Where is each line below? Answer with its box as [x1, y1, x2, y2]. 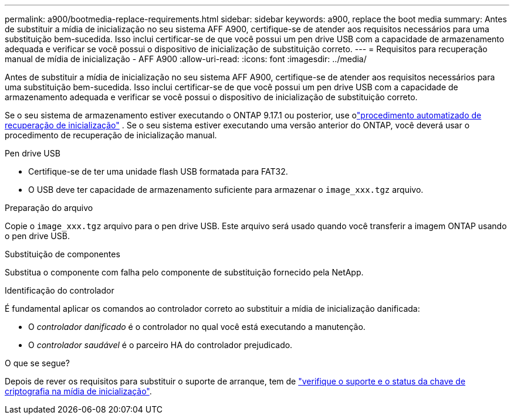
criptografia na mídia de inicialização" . [5, 386, 152, 396]
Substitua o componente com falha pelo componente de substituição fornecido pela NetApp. [5, 267, 364, 277]
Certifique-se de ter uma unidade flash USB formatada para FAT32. [28, 166, 288, 176]
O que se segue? [5, 358, 70, 368]
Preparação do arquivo [5, 203, 93, 213]
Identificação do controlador [5, 285, 114, 295]
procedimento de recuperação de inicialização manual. [5, 130, 217, 140]
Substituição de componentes [5, 249, 120, 259]
